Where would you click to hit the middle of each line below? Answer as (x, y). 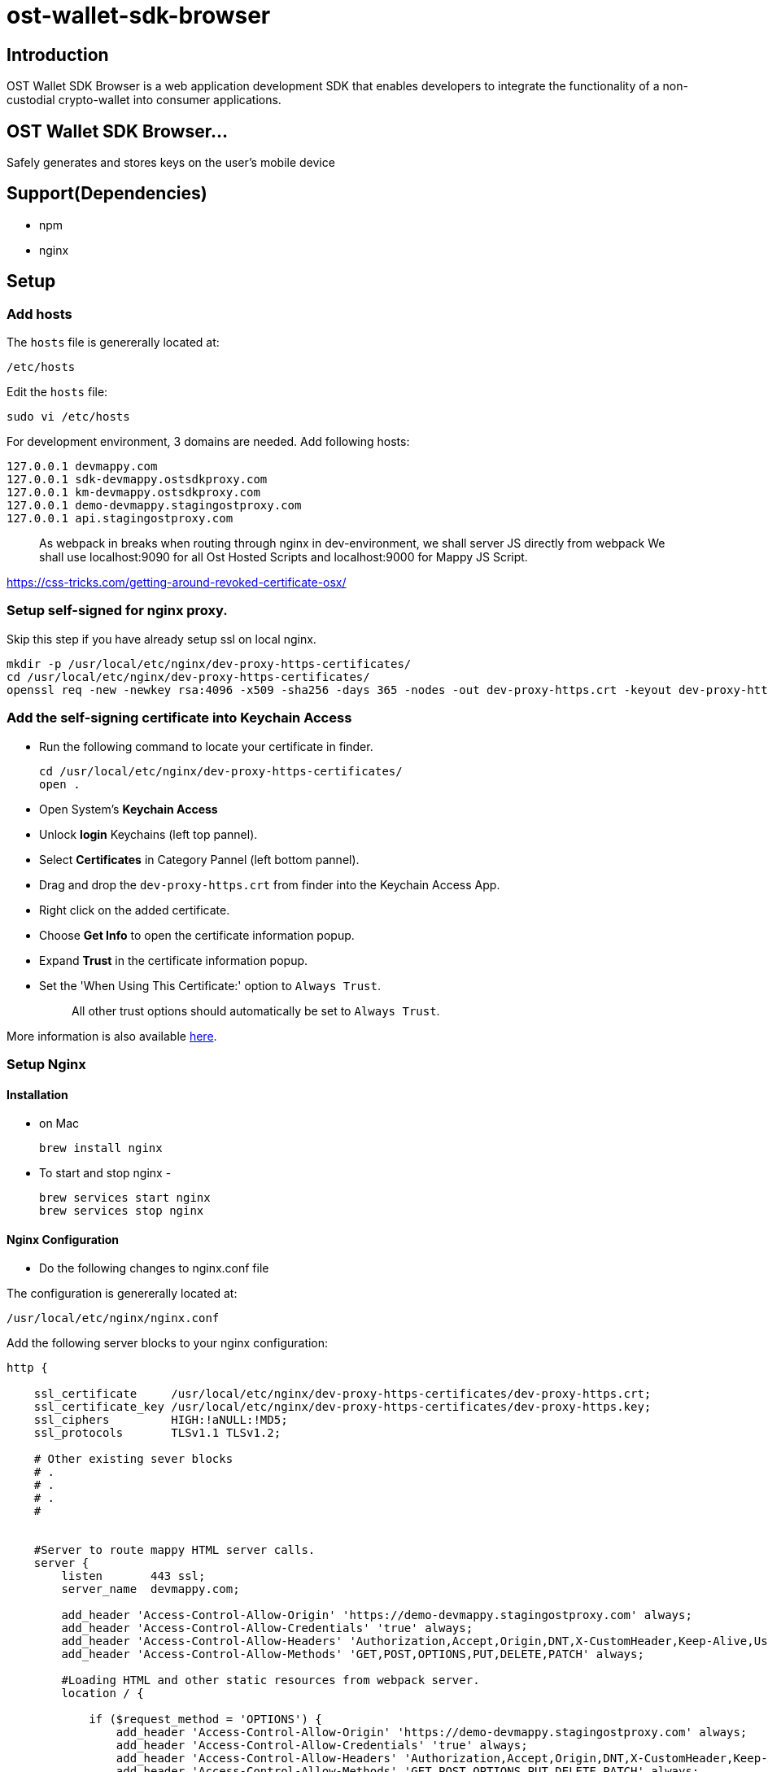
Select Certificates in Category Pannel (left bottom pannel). (199, 859)
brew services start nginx (125, 1198)
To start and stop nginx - (105, 1173)
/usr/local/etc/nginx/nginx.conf (113, 1318)
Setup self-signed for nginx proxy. (117, 611)
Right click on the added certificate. (135, 910)
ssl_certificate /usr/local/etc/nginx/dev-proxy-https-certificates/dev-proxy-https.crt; (343, 1394)
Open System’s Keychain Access (129, 809)
